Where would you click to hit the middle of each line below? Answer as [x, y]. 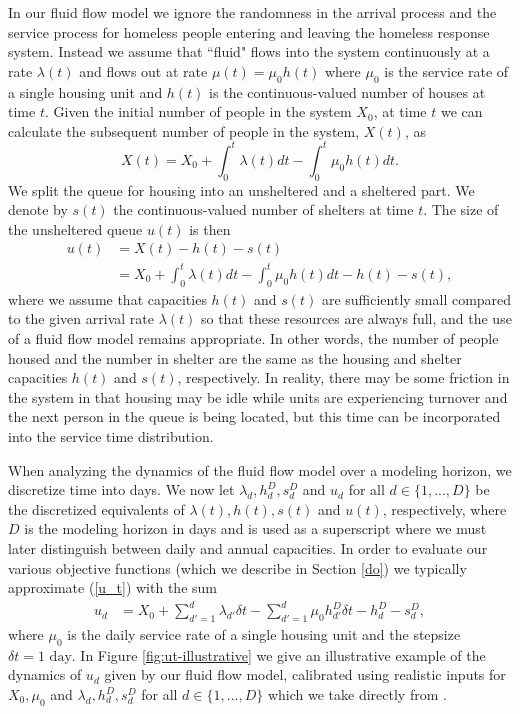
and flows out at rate [143, 70]
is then [210, 228]
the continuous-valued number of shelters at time [263, 209]
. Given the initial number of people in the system [198, 111]
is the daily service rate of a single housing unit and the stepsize [264, 634]
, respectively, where [444, 508]
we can [461, 111]
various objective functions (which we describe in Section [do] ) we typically [237, 567]
